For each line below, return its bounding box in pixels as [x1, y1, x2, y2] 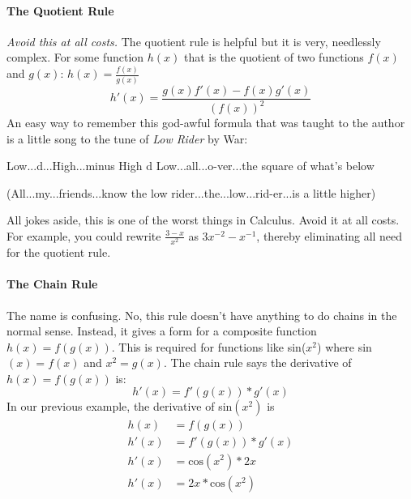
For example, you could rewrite [6, 227, 161, 244]
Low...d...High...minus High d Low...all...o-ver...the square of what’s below [6, 157, 375, 174]
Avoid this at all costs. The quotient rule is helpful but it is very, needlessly [6, 32, 381, 49]
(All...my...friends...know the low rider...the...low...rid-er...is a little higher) [6, 184, 376, 201]
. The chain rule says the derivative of [163, 354, 352, 371]
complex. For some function [6, 49, 144, 66]
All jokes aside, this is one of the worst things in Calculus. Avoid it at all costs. [6, 211, 400, 228]
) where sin [317, 338, 372, 355]
